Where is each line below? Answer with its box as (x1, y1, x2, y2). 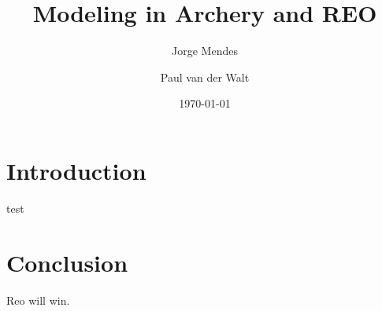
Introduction (6, 154, 146, 186)
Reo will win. (6, 291, 70, 308)
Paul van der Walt (160, 68, 250, 85)
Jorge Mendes (172, 42, 238, 59)
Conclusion (6, 246, 128, 278)
